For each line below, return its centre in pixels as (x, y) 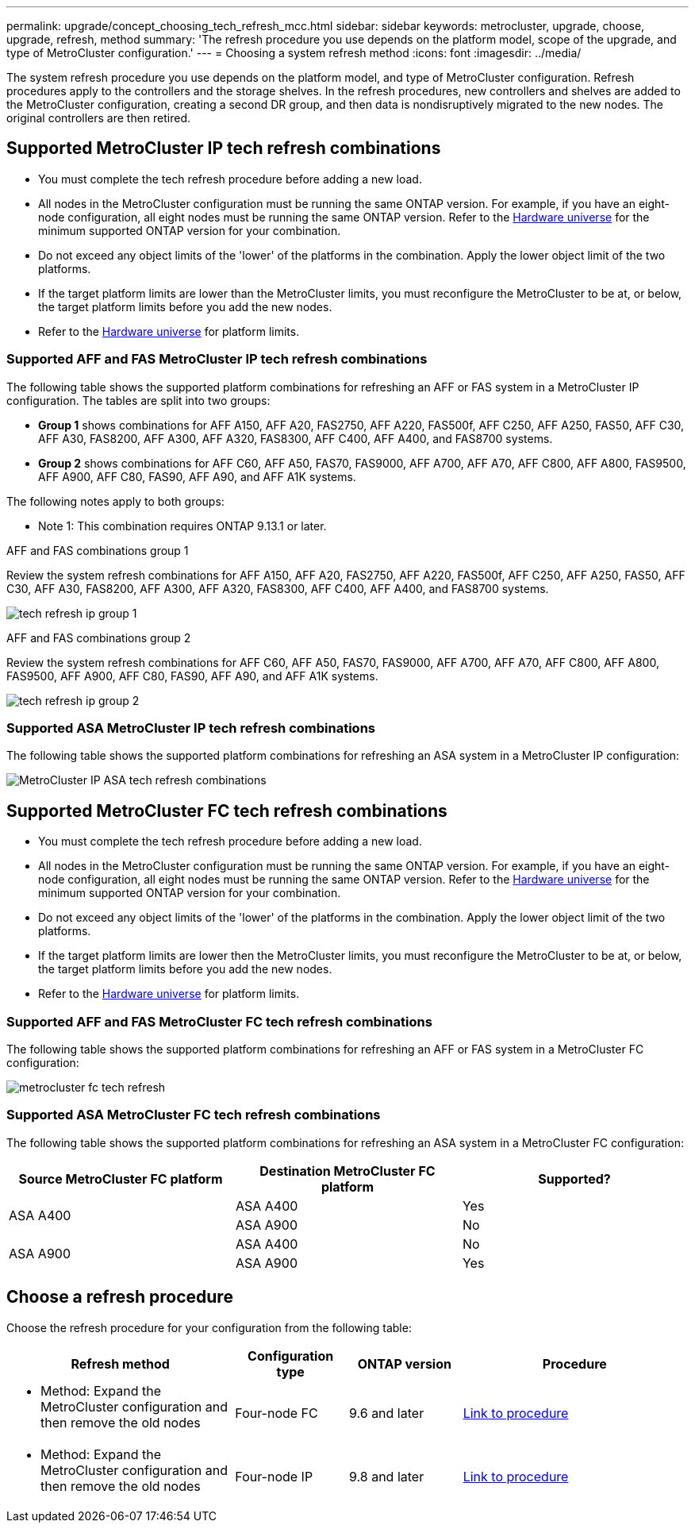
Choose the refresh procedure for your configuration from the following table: (209, 1327)
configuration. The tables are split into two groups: (138, 400)
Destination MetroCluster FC (347, 1171)
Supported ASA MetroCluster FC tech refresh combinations (194, 1115)
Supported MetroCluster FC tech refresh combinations (227, 811)
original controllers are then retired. (99, 118)
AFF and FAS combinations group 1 (98, 550)
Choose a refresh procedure (120, 1297)
